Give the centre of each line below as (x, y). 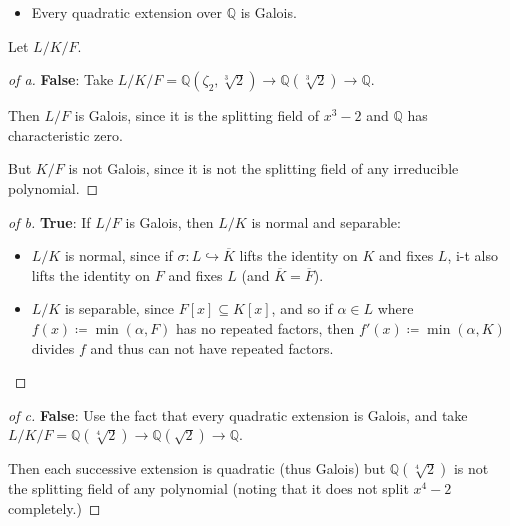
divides (53, 347)
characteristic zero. (65, 134)
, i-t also (473, 255)
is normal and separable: (326, 221)
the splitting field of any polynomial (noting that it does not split (208, 488)
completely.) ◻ (54, 507)
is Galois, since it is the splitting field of (197, 115)
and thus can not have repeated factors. (212, 347)
